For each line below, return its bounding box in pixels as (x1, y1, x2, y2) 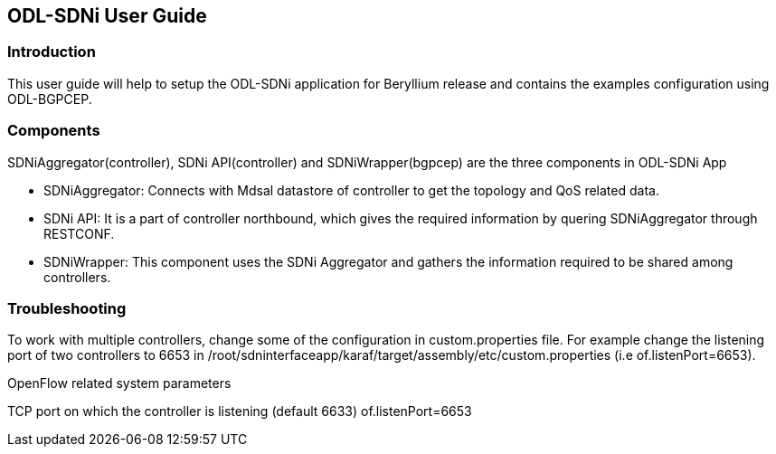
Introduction (7, 43, 96, 61)
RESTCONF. (43, 225, 115, 241)
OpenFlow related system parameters (7, 375, 232, 392)
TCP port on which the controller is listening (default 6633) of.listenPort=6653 (7, 403, 472, 420)
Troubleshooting (7, 298, 127, 317)
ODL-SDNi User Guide (7, 5, 207, 27)
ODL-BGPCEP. (7, 90, 92, 107)
